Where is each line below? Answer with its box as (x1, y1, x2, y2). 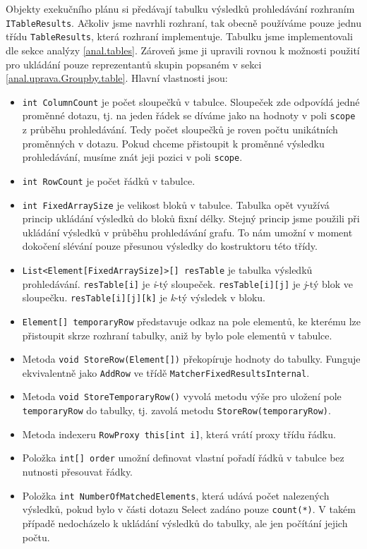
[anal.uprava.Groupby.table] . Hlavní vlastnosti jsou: (6, 71, 228, 85)
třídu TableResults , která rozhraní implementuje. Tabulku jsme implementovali (6, 29, 353, 44)
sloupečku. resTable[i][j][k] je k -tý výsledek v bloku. (22, 290, 265, 305)
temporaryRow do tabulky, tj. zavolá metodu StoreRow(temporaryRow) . (22, 403, 331, 418)
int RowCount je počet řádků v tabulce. (22, 173, 195, 188)
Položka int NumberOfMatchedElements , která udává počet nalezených (22, 488, 330, 502)
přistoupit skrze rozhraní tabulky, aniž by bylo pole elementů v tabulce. (22, 327, 332, 342)
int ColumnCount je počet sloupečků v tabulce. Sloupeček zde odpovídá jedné (22, 94, 360, 109)
